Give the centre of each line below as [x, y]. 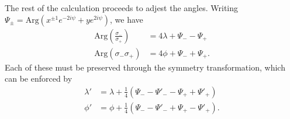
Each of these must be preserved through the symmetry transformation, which [145, 67]
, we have [127, 19]
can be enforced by [39, 78]
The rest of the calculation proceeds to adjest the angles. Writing [122, 8]
